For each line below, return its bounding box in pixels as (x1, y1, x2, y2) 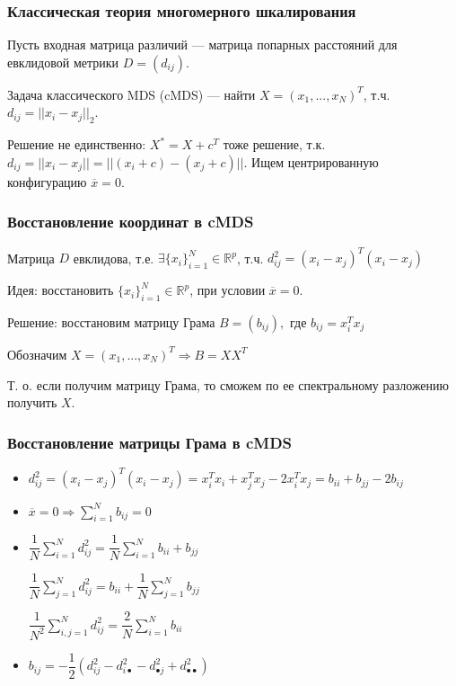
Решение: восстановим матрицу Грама (7, 312, 215, 331)
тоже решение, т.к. (223, 135, 326, 154)
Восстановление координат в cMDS (7, 210, 254, 233)
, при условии (189, 281, 266, 299)
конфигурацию (7, 172, 87, 191)
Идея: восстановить (7, 281, 114, 299)
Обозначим (7, 344, 67, 363)
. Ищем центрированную (243, 152, 379, 171)
